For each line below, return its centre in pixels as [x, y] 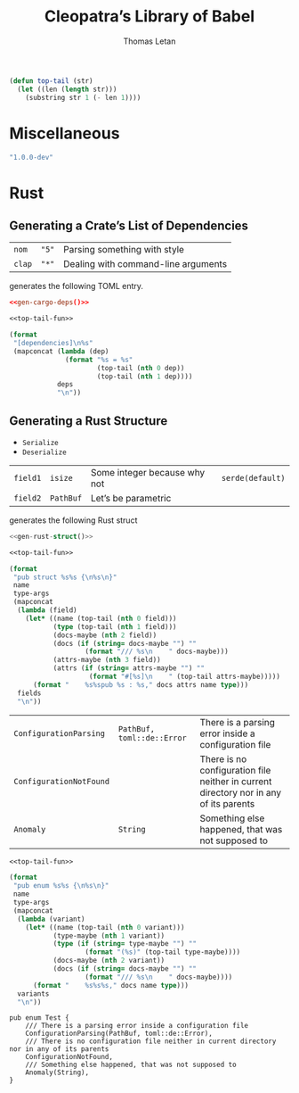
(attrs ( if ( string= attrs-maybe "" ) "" [129, 668]
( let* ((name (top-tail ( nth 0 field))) [101, 618]
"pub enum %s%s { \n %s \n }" [61, 886]
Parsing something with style [124, 250]
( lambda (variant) [52, 919]
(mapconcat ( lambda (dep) [61, 351]
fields [29, 693]
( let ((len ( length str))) [67, 89]
